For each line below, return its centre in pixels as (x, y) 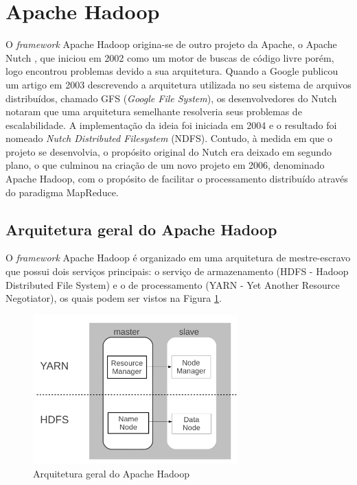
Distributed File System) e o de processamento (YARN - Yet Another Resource (173, 284)
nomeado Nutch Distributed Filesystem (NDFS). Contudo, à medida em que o (169, 138)
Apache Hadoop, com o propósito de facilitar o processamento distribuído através (177, 179)
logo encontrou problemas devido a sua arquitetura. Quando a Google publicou (172, 71)
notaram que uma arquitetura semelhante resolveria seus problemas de (154, 111)
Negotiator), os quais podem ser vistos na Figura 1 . (114, 298)
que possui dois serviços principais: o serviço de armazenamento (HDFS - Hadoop (177, 271)
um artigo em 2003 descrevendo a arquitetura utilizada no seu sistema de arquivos (178, 84)
